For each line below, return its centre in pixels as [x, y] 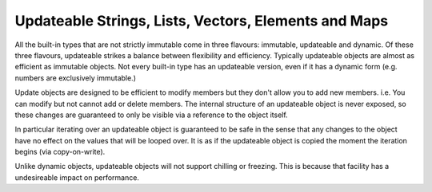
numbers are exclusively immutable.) [75, 78]
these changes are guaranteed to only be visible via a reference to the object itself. [151, 115]
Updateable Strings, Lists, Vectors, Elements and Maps [202, 21]
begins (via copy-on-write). [60, 152]
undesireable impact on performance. [77, 177]
